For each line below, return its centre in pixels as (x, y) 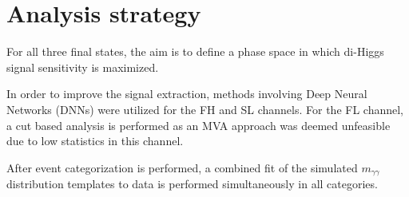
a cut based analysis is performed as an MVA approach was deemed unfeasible (199, 125)
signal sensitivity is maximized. (83, 67)
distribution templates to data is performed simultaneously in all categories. (192, 184)
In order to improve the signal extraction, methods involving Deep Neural (187, 94)
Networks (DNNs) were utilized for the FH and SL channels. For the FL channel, (205, 109)
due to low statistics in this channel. (95, 141)
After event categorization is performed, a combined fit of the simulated (182, 167)
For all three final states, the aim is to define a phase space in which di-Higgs (195, 51)
